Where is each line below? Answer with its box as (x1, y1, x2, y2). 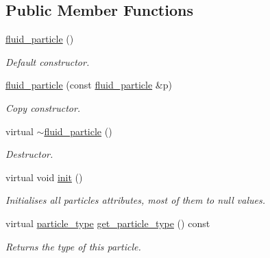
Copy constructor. (5, 100, 81, 115)
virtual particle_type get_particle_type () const (5, 215, 210, 230)
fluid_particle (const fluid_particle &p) (5, 78, 172, 92)
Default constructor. (5, 54, 90, 69)
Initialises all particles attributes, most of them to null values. (5, 193, 266, 207)
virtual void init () (5, 169, 83, 184)
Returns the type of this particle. (5, 239, 141, 253)
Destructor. (5, 147, 53, 161)
